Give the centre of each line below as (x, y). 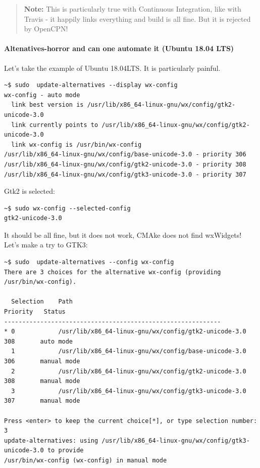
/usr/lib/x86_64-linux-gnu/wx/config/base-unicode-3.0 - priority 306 (125, 155)
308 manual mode (42, 381)
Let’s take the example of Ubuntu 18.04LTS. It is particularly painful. (112, 68)
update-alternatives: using (51, 440)
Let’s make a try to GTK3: (46, 245)
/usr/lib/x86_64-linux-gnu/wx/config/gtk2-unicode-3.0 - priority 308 (125, 164)
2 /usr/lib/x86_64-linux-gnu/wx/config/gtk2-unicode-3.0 (129, 371)
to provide (65, 451)
